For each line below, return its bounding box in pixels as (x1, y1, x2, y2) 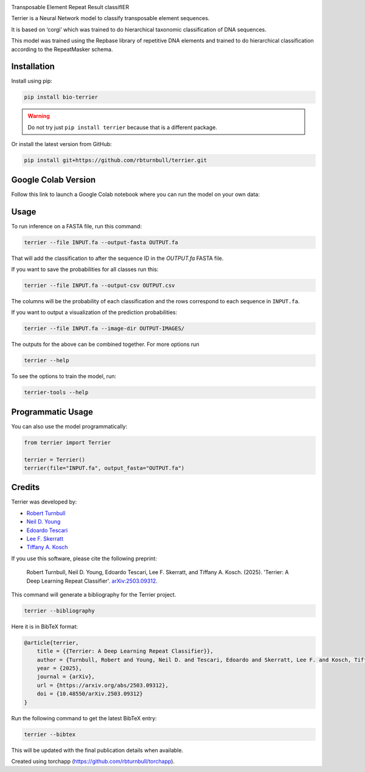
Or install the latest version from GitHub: (11, 141, 112, 148)
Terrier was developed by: (11, 498, 77, 505)
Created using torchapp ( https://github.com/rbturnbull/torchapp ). (11, 757, 175, 765)
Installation (11, 61, 55, 72)
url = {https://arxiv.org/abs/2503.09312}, (36, 682, 169, 689)
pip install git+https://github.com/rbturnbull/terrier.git (24, 157, 207, 164)
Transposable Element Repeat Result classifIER (11, 4, 130, 10)
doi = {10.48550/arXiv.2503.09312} (36, 690, 143, 697)
